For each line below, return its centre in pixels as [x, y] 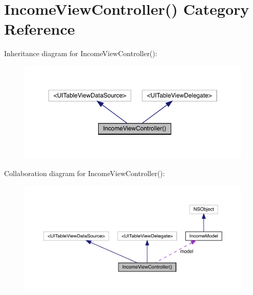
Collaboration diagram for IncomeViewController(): [85, 173]
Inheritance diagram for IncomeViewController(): [81, 53]
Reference [40, 29]
